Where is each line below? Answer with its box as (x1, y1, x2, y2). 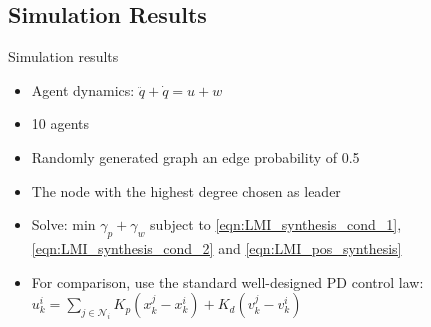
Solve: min (31, 214, 96, 235)
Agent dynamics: (31, 79, 135, 100)
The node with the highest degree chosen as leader (31, 180, 341, 201)
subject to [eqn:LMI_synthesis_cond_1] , (150, 214, 402, 235)
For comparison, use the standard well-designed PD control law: (31, 271, 424, 292)
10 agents (31, 113, 90, 134)
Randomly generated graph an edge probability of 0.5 (31, 146, 360, 167)
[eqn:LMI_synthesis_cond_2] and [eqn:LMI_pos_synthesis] (31, 237, 402, 258)
